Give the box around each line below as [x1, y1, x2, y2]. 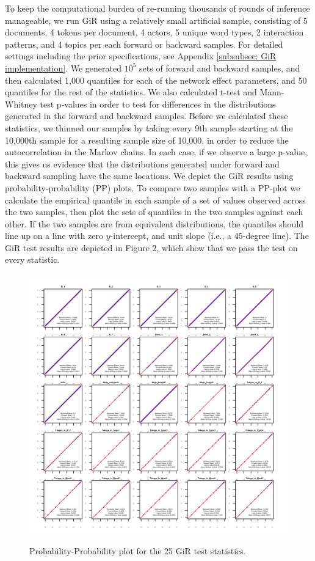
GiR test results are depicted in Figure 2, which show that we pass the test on [5, 241, 298, 254]
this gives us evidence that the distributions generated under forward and [5, 157, 280, 170]
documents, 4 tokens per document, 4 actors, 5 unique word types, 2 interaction [5, 26, 304, 38]
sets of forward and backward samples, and [139, 61, 300, 74]
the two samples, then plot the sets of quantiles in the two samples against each [5, 205, 303, 218]
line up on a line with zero [5, 229, 104, 242]
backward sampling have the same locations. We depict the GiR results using [5, 169, 294, 182]
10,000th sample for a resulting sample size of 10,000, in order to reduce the [5, 133, 289, 146]
